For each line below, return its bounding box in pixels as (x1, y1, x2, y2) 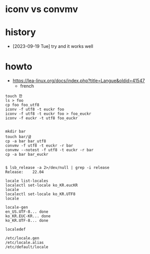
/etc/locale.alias (5, 240, 44, 245)
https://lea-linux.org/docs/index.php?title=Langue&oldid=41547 (12, 78, 145, 84)
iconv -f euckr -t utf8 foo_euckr (5, 116, 78, 121)
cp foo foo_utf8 (5, 102, 39, 108)
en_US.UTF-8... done (5, 209, 49, 215)
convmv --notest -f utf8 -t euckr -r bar (5, 148, 94, 153)
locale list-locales (5, 178, 49, 183)
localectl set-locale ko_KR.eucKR (5, 183, 78, 188)
